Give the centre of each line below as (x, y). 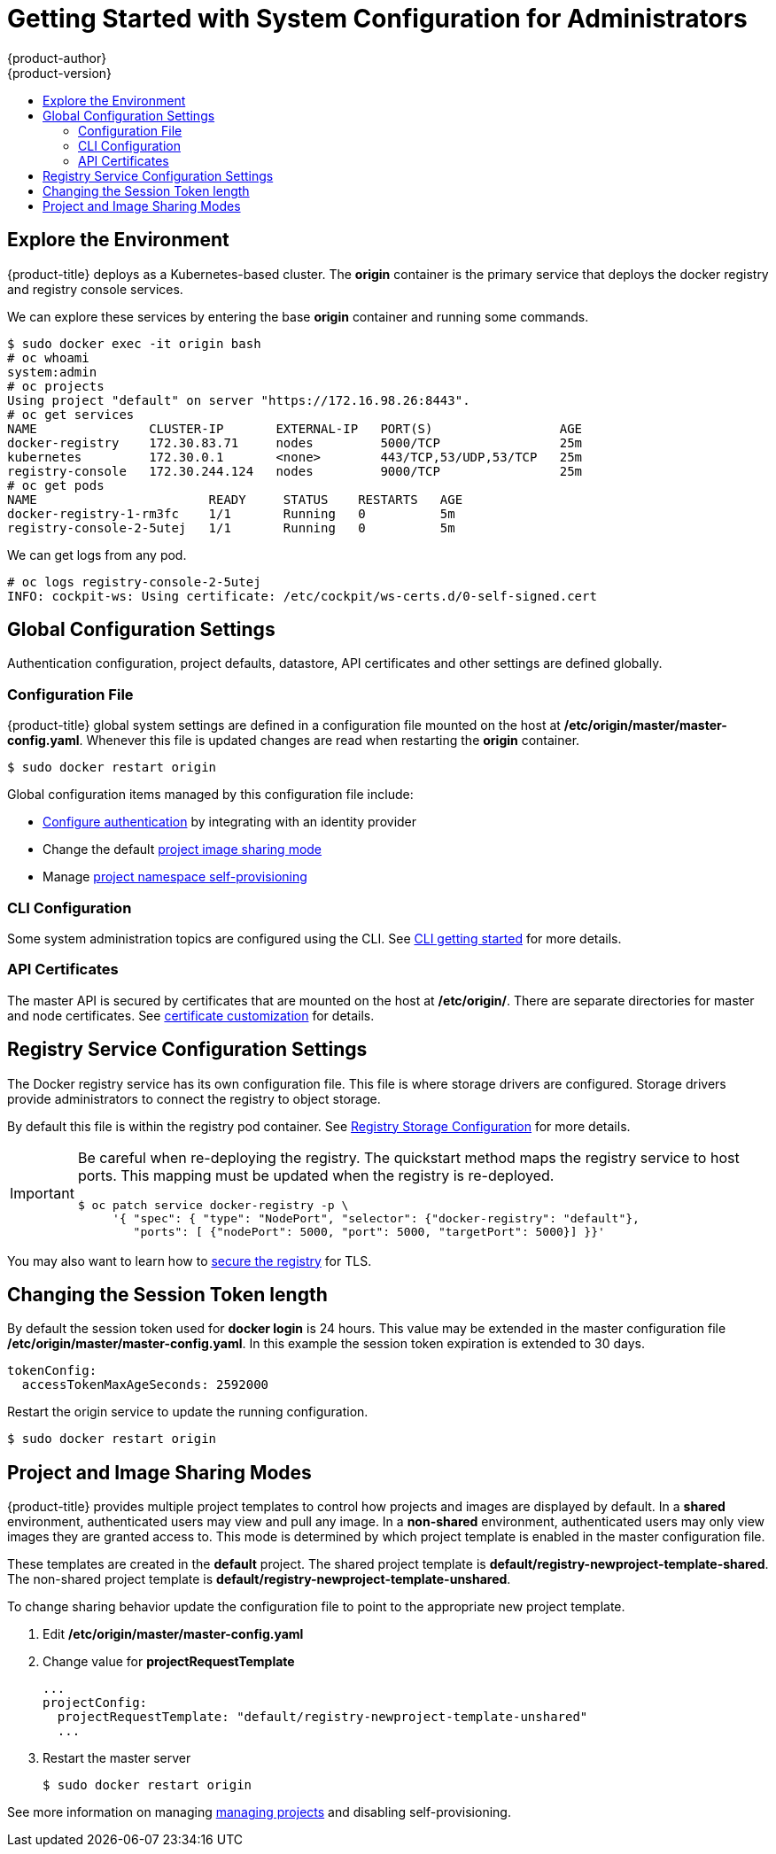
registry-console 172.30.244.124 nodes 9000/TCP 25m (295, 471)
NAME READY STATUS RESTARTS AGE (235, 499)
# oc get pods (56, 485)
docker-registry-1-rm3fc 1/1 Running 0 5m (231, 513)
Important (42, 1194)
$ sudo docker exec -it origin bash (134, 343)
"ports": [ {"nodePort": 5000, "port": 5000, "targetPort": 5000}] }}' (369, 1231)
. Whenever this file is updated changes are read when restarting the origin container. (330, 741)
